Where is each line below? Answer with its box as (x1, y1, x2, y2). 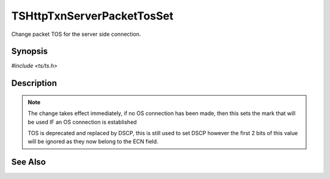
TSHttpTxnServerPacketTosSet (11, 9, 174, 23)
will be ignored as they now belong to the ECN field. (28, 138, 159, 146)
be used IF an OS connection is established (28, 118, 137, 125)
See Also (11, 157, 46, 167)
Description (11, 78, 57, 88)
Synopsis (11, 46, 48, 57)
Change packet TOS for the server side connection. (11, 30, 141, 38)
